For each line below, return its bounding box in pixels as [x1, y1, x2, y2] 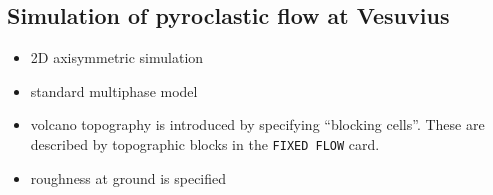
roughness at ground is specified [30, 167, 227, 188]
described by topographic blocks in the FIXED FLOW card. [30, 133, 380, 154]
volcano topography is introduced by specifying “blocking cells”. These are [30, 114, 485, 135]
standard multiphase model [30, 80, 198, 101]
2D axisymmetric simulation [30, 47, 204, 68]
